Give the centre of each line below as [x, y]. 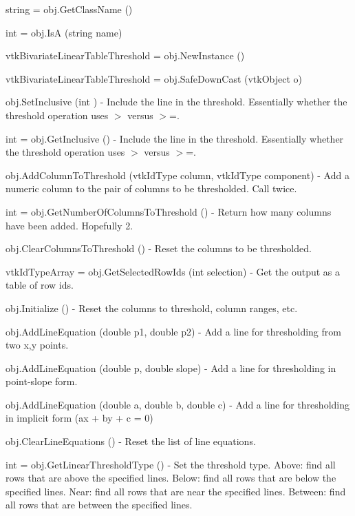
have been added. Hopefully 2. [69, 225]
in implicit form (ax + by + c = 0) [79, 418]
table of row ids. [40, 285]
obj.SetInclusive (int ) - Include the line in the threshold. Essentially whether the [176, 102]
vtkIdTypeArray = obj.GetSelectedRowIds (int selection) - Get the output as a [173, 271]
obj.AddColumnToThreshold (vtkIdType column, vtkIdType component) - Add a [177, 175]
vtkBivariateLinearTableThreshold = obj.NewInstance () [125, 55]
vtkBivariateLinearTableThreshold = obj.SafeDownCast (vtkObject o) [154, 78]
